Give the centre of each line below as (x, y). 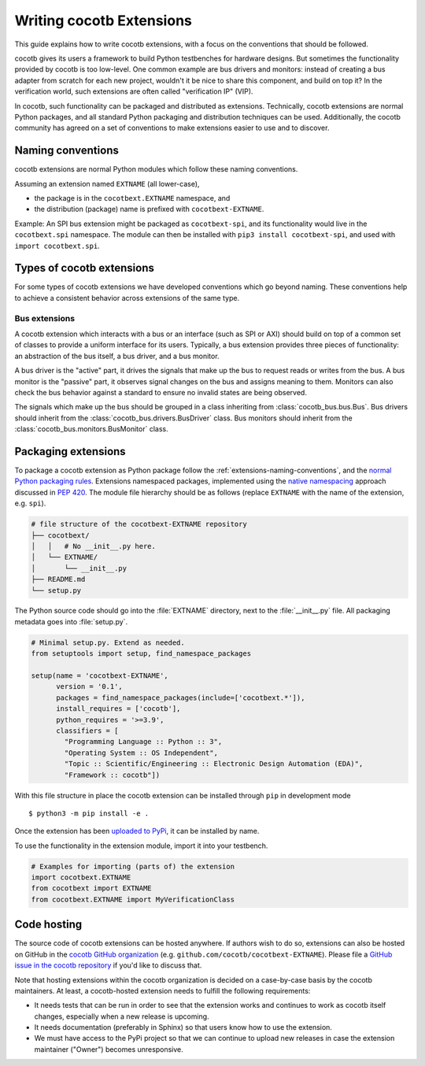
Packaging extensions (70, 452)
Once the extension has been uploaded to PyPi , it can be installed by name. (137, 831)
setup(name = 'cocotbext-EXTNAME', (100, 676)
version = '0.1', (90, 687)
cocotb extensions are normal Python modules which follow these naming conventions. (156, 169)
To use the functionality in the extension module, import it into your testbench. (141, 846)
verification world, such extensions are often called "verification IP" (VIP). (134, 91)
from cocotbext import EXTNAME (92, 888)
